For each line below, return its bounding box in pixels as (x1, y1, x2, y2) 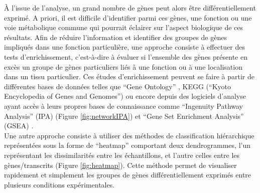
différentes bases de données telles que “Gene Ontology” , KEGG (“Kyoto (4, 81, 231, 91)
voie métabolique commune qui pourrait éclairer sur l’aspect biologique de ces (4, 22, 243, 33)
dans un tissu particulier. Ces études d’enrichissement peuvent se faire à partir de (4, 71, 254, 82)
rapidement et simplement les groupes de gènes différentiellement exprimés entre (4, 169, 251, 180)
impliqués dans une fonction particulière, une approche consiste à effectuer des (4, 42, 245, 52)
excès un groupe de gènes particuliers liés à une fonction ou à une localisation (4, 61, 242, 72)
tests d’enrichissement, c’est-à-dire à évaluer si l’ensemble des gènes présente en (4, 51, 247, 62)
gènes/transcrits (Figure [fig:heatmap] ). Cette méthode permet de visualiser (4, 159, 237, 170)
